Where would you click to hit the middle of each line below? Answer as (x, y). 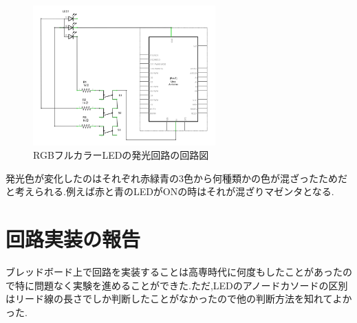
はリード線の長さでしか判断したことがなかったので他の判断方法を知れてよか (179, 299)
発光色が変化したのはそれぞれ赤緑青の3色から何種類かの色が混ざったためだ (176, 178)
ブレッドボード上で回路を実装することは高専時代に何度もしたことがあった (174, 272)
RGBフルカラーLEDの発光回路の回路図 (121, 155)
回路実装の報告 (73, 239)
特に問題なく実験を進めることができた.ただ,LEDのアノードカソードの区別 (181, 285)
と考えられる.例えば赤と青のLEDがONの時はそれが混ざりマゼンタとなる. (170, 191)
